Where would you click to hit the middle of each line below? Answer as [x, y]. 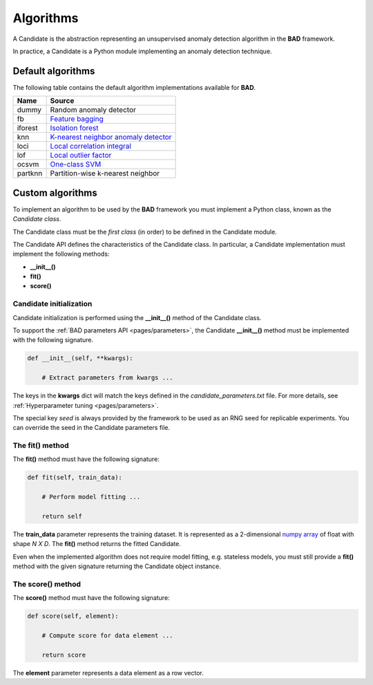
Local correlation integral [90, 147]
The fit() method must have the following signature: [86, 459]
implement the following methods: [61, 254]
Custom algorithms [55, 193]
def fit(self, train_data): [75, 478]
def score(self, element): [73, 616]
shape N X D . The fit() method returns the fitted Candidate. [97, 544]
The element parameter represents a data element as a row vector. [108, 673]
